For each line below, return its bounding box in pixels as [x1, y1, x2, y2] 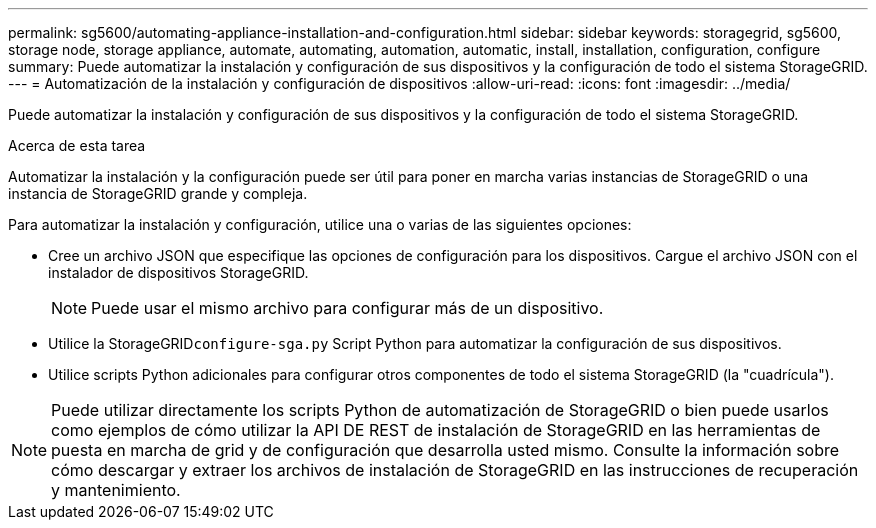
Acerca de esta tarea [8, 137, 146, 154]
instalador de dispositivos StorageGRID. [48, 264, 309, 281]
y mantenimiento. [51, 480, 181, 500]
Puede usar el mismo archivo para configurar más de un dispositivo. [91, 298, 604, 318]
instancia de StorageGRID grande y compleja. [8, 185, 308, 202]
